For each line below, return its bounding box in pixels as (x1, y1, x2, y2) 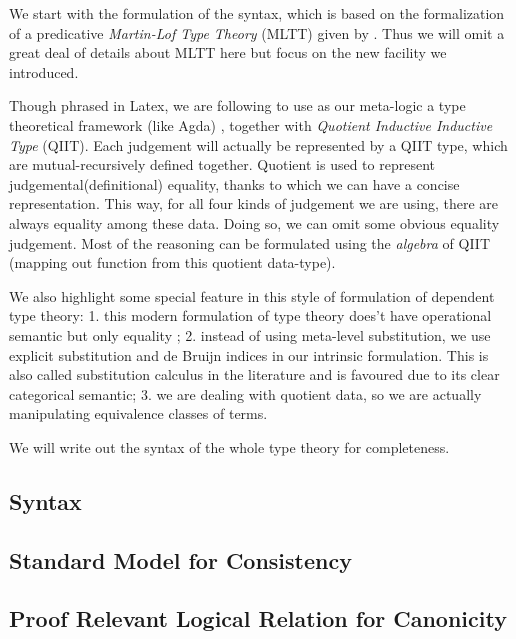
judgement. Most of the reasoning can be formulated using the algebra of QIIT (9, 232, 490, 253)
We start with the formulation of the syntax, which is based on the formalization (9, 3, 505, 23)
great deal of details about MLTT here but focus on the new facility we (9, 42, 447, 63)
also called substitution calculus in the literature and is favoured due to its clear (9, 364, 500, 385)
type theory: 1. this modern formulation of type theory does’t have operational (9, 305, 492, 326)
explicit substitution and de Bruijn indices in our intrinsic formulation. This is (9, 344, 489, 365)
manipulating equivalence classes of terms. (9, 403, 268, 424)
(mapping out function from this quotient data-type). (9, 252, 336, 273)
